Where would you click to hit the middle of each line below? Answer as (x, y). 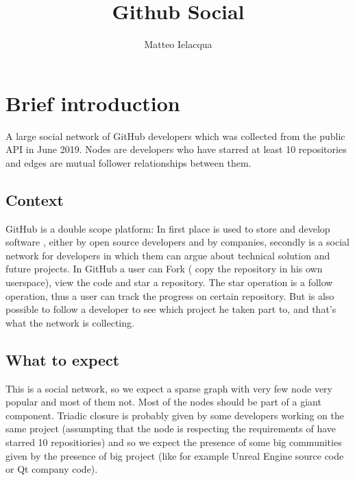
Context (35, 199)
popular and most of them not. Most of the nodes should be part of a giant (163, 402)
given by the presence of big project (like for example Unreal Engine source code (175, 455)
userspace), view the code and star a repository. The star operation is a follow (169, 282)
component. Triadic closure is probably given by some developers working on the (175, 415)
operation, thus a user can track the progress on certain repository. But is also (170, 295)
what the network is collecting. (70, 322)
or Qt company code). (52, 469)
